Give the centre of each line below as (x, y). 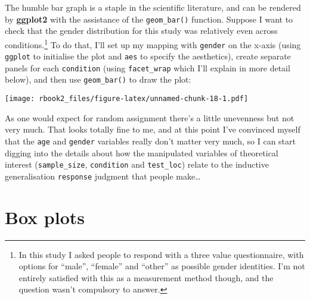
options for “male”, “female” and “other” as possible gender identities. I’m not (162, 266)
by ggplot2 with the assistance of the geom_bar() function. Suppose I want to (149, 19)
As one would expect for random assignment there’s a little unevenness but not (150, 117)
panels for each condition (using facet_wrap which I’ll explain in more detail (148, 67)
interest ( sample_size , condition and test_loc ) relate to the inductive (137, 164)
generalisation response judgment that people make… (103, 176)
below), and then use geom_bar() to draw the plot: (98, 79)
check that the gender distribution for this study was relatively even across (141, 31)
